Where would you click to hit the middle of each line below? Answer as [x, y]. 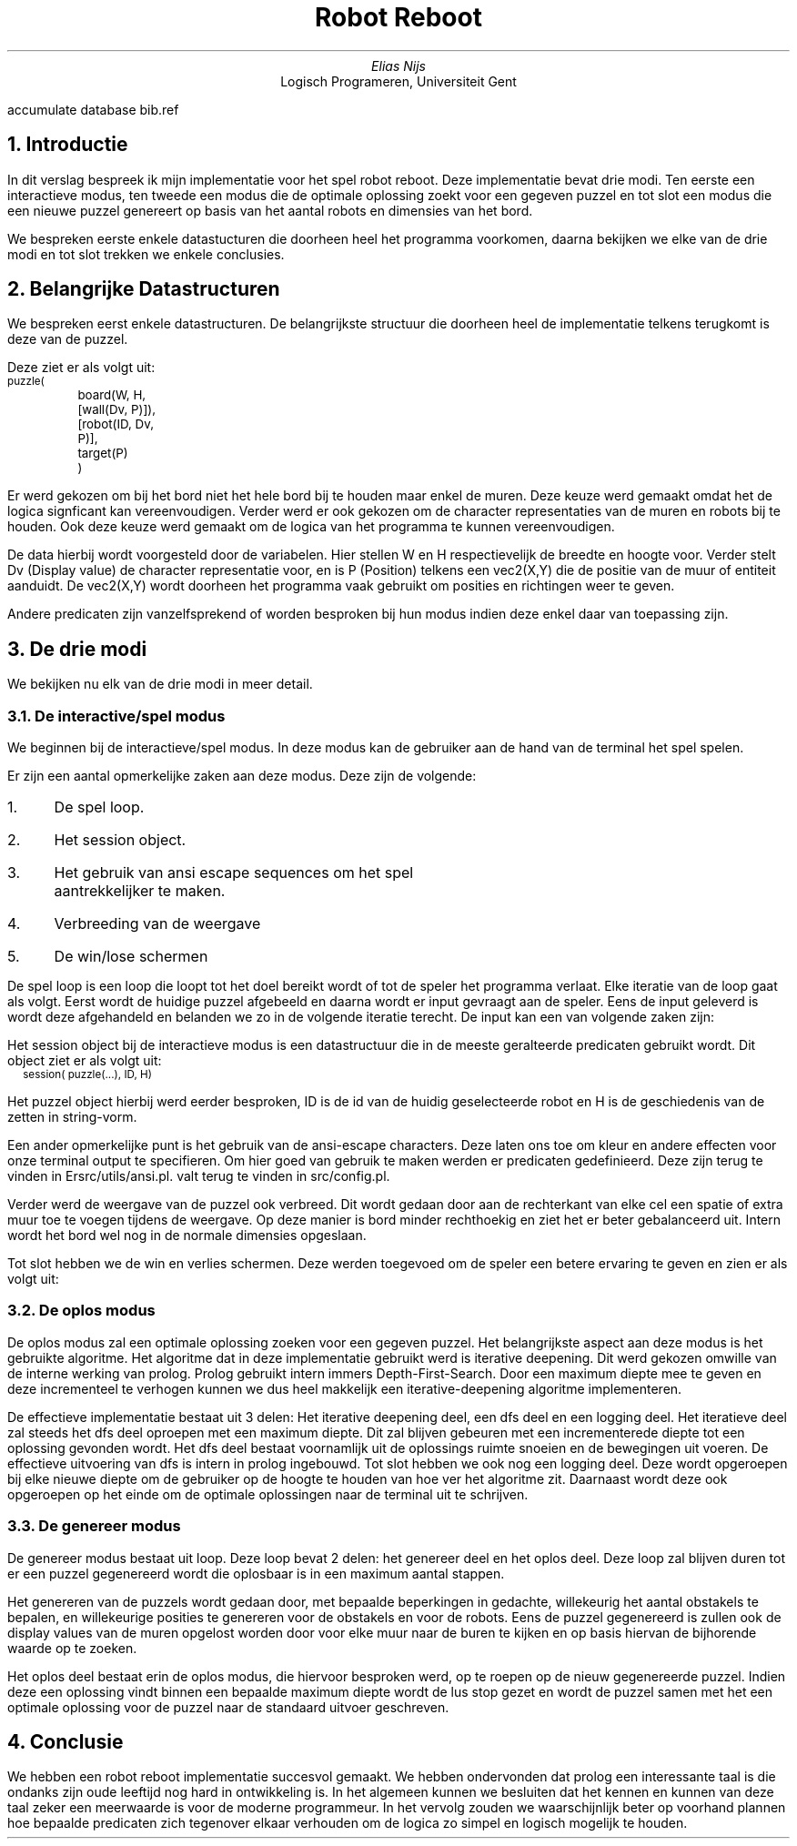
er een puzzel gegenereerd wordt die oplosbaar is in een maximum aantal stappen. [256, 1573]
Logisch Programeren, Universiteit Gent [398, 81]
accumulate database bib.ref [93, 109]
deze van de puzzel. [68, 339]
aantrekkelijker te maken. [140, 891]
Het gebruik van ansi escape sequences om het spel [234, 873]
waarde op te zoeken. [72, 1648]
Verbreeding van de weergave [157, 924]
